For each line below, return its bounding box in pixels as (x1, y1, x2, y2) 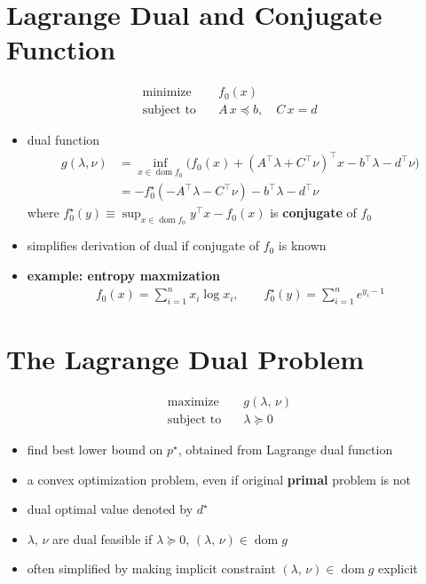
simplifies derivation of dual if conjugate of (27, 236, 259, 255)
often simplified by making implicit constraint (27, 559, 276, 578)
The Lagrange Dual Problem (6, 341, 364, 377)
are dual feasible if (52, 529, 153, 548)
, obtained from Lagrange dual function (177, 440, 393, 459)
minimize (142, 86, 192, 99)
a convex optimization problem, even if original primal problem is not (27, 470, 411, 488)
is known (278, 236, 327, 255)
